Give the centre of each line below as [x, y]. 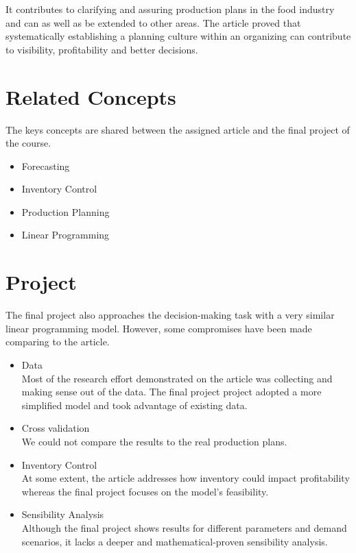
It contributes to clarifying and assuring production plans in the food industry [170, 9]
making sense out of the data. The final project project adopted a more [171, 392]
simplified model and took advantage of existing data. [134, 405]
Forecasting [46, 165]
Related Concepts [91, 96]
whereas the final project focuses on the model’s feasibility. [145, 491]
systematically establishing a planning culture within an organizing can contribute [178, 36]
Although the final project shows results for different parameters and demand [184, 527]
